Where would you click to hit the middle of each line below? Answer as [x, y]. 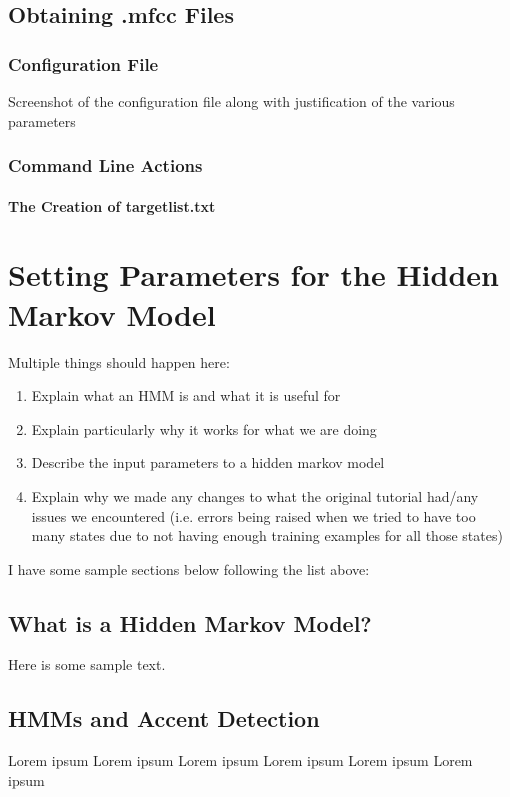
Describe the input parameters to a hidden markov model [208, 462]
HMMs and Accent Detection [164, 718]
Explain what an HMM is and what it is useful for [186, 395]
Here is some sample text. [87, 664]
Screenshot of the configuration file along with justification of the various [231, 101]
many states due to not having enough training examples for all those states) [267, 535]
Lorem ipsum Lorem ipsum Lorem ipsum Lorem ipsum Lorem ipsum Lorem [240, 760]
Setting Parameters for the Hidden [253, 274]
